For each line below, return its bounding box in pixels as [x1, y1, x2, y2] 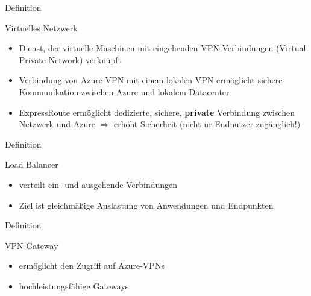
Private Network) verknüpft [19, 53, 121, 66]
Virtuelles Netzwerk [5, 21, 78, 34]
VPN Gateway [5, 239, 58, 251]
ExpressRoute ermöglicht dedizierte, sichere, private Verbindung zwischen [19, 105, 295, 118]
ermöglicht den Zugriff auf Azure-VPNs [19, 259, 165, 272]
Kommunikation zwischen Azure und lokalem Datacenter [19, 85, 230, 98]
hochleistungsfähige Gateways [19, 279, 129, 292]
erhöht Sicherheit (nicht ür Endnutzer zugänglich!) [113, 118, 301, 130]
